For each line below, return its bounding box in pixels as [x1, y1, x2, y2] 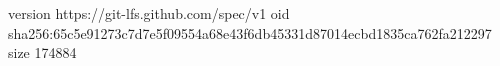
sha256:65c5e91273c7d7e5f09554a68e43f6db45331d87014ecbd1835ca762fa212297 [8, 22, 492, 43]
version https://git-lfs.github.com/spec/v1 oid [8, 3, 290, 23]
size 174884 [8, 42, 77, 63]
